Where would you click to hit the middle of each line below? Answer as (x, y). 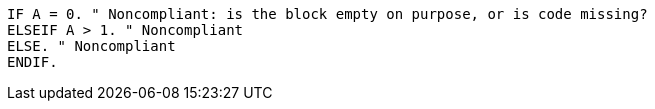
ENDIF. (32, 62)
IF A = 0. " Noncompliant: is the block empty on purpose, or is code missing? (327, 14)
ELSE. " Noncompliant (91, 46)
